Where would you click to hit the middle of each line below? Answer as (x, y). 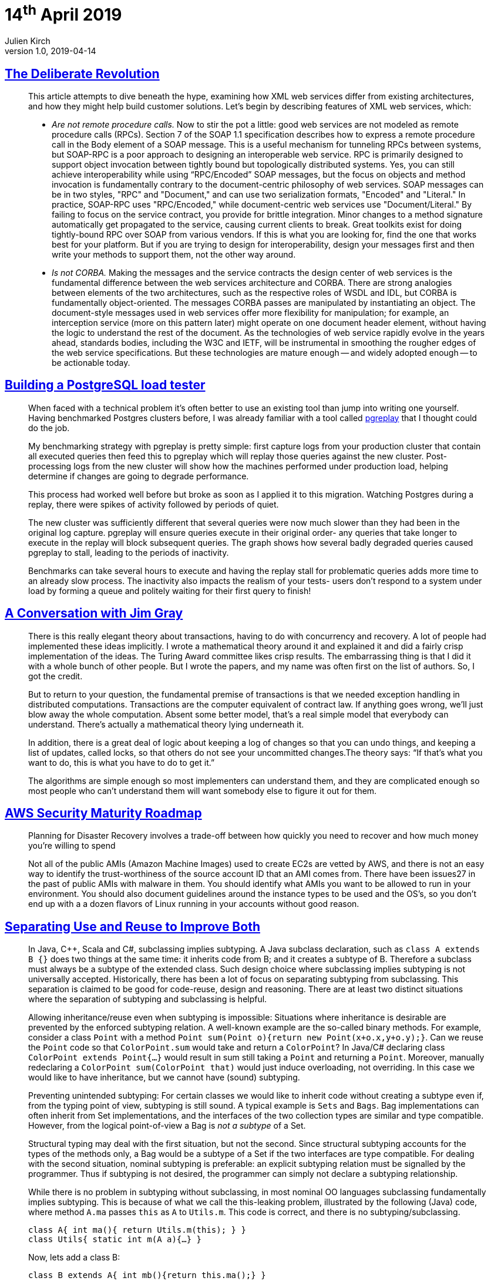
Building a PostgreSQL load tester (105, 385)
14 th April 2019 (63, 13)
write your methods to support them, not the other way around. (174, 254)
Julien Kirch (28, 41)
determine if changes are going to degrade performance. (139, 476)
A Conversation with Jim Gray (94, 613)
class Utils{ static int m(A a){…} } (115, 1240)
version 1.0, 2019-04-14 (51, 51)
